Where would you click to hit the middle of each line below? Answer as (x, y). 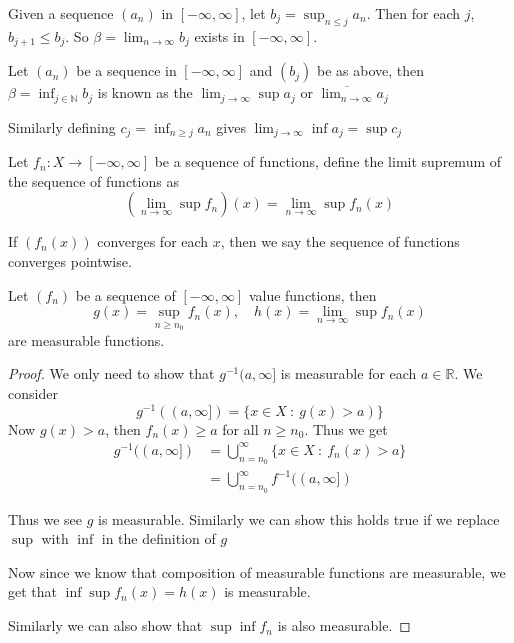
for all (240, 428)
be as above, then (371, 70)
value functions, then (312, 294)
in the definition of (158, 538)
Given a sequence (61, 13)
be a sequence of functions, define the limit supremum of (328, 161)
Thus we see (45, 518)
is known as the (145, 92)
